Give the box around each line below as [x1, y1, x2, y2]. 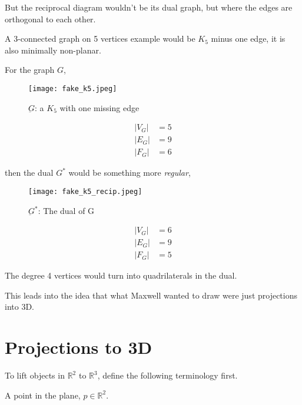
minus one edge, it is [211, 32, 286, 45]
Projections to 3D [5, 335, 152, 359]
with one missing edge [59, 101, 140, 113]
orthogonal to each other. [5, 12, 96, 25]
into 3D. [5, 300, 34, 313]
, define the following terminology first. [97, 369, 238, 381]
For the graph [5, 63, 55, 76]
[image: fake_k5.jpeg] [28, 84, 117, 93]
